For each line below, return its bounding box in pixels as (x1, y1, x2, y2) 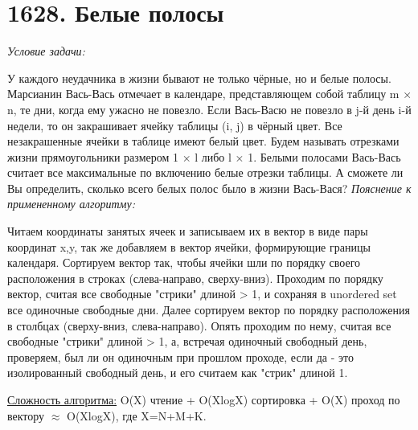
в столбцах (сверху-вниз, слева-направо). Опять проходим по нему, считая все (7, 317, 391, 334)
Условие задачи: (7, 43, 85, 59)
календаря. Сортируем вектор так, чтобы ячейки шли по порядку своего (7, 254, 361, 271)
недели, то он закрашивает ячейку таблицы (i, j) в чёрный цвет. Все (7, 117, 342, 133)
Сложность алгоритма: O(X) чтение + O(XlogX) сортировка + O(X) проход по (7, 391, 400, 407)
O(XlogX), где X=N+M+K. (67, 407, 207, 424)
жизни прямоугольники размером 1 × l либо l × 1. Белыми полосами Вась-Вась (7, 148, 401, 165)
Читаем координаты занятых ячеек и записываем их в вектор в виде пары (7, 223, 368, 240)
